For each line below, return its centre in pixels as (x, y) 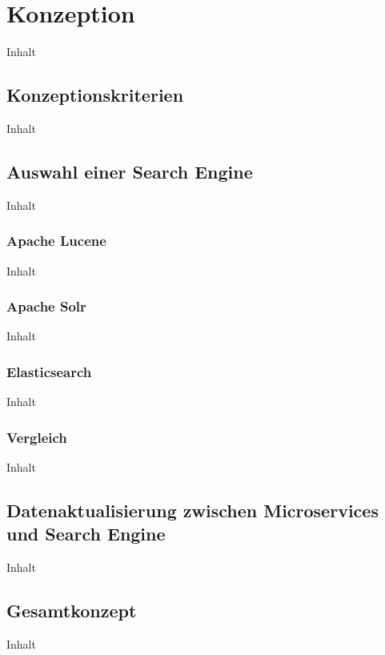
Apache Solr (46, 306)
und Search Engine (86, 534)
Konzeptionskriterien (95, 95)
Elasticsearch (49, 371)
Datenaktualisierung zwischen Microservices (192, 510)
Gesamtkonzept (72, 611)
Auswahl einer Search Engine (130, 171)
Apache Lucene (56, 241)
